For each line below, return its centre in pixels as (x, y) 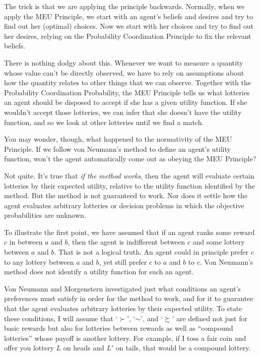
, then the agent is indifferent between (126, 242)
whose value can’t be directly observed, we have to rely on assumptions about (124, 72)
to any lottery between (39, 261)
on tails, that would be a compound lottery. (183, 348)
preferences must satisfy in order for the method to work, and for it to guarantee (129, 298)
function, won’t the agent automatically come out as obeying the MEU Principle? (130, 159)
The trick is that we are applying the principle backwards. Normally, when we (124, 6)
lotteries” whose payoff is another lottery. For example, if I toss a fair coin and (125, 338)
